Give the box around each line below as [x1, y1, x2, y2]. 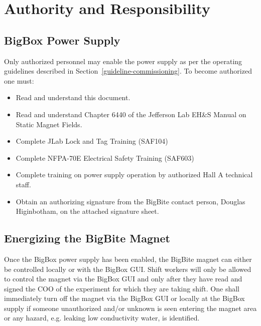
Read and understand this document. [16, 92, 130, 103]
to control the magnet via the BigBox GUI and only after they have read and [4, 273, 242, 284]
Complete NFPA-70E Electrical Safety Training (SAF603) [16, 152, 194, 163]
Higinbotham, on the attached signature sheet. [16, 206, 159, 216]
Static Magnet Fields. [16, 119, 82, 129]
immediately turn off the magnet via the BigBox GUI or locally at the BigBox [4, 293, 245, 303]
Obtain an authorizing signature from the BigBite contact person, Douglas [16, 196, 245, 206]
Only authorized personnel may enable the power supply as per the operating [4, 56, 242, 66]
